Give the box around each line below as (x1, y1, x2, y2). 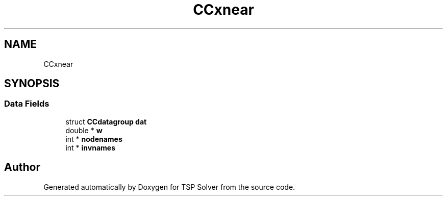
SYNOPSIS (4, 77, 60, 90)
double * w (65, 126, 103, 135)
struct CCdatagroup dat (65, 117, 147, 126)
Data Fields (4, 98, 49, 109)
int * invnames (65, 143, 115, 152)
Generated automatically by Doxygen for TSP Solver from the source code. (43, 182, 295, 191)
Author (4, 161, 40, 174)
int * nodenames (65, 134, 122, 143)
